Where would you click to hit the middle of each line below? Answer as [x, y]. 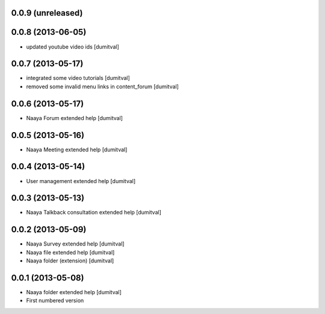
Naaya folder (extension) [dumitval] [70, 261]
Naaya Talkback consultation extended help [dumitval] [94, 213]
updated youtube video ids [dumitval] [73, 47]
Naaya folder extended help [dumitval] [74, 292]
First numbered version [55, 301]
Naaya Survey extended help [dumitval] [75, 244]
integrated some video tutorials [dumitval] [78, 78]
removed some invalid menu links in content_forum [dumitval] [102, 86]
